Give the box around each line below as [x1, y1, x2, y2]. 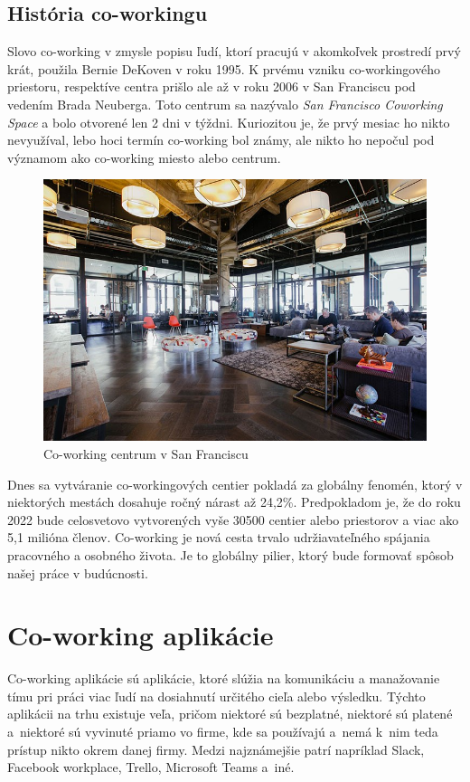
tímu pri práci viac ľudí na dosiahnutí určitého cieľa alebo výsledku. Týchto [7, 686, 426, 705]
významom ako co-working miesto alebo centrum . [7, 148, 281, 167]
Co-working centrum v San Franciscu [43, 443, 249, 463]
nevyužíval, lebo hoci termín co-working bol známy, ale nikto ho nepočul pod [7, 130, 435, 149]
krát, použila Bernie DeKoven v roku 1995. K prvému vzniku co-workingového [7, 59, 440, 78]
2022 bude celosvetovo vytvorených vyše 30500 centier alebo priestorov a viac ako [7, 510, 459, 529]
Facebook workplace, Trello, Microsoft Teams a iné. [7, 758, 295, 777]
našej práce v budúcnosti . [7, 563, 148, 582]
